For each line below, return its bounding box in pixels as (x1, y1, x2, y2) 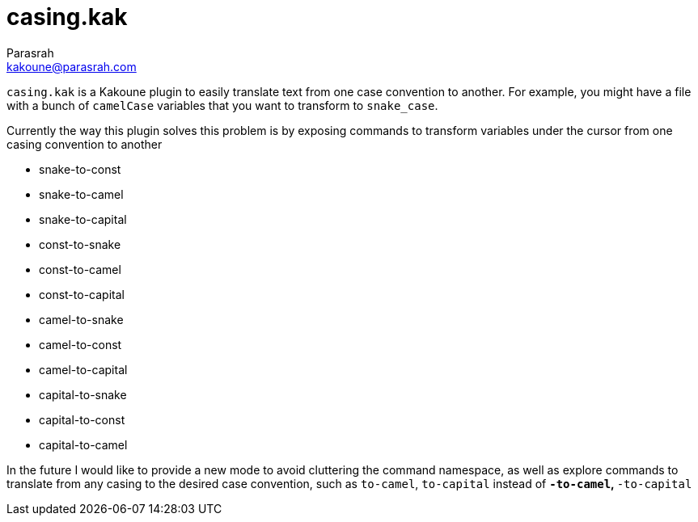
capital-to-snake (39, 387, 127, 402)
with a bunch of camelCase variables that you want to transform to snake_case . (6, 98, 438, 112)
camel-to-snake (39, 312, 124, 326)
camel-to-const (39, 337, 122, 352)
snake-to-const (39, 162, 121, 176)
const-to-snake (39, 237, 121, 251)
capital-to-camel (39, 437, 128, 452)
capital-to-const (39, 412, 125, 427)
